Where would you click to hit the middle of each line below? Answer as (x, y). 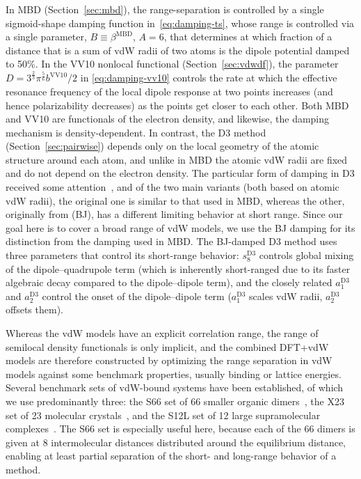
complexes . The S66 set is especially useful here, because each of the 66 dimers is (180, 429)
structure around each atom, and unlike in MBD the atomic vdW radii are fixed (177, 159)
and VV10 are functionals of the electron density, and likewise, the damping (168, 119)
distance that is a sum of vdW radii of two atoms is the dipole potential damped (178, 50)
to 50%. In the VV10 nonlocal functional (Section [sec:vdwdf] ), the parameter (172, 64)
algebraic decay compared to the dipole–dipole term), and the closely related (169, 282)
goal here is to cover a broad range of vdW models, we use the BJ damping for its (180, 227)
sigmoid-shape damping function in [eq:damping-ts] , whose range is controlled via (180, 23)
